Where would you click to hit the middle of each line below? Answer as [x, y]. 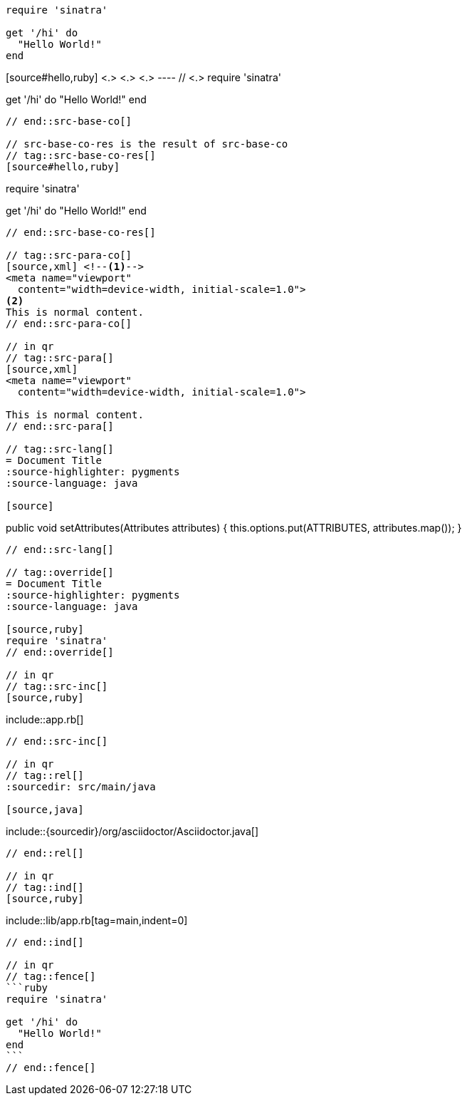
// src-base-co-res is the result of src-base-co [147, 144]
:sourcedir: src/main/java [81, 787]
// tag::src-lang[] [60, 449]
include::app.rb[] [45, 719]
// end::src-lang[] [60, 549]
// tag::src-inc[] [57, 686]
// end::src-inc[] [57, 741]
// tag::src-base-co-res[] [81, 155]
